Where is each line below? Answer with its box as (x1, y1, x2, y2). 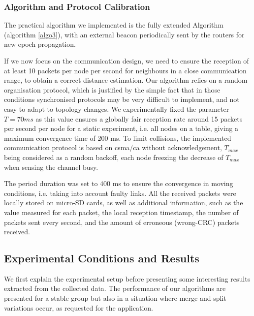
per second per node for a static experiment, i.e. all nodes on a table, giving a (4, 123, 238, 133)
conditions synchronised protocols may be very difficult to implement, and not (4, 94, 240, 104)
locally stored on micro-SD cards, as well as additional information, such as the (4, 197, 243, 208)
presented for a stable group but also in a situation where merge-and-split (4, 293, 226, 303)
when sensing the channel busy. (4, 161, 98, 172)
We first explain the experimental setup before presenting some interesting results (4, 273, 251, 284)
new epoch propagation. (4, 39, 76, 49)
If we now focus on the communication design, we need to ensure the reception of (4, 56, 249, 65)
